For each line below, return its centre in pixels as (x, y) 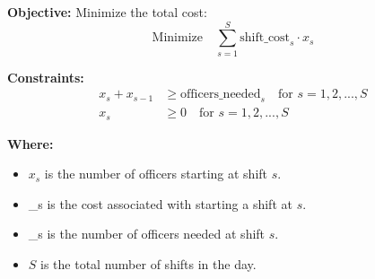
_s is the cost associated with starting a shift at (160, 203)
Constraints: (46, 77)
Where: (31, 143)
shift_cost (265, 38)
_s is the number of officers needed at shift (147, 234)
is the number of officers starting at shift (156, 174)
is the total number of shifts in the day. (148, 264)
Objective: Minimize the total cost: (107, 12)
